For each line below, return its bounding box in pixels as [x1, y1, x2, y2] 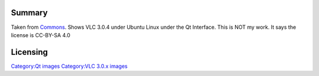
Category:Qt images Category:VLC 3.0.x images [11, 62, 128, 70]
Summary [11, 8, 48, 18]
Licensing [11, 47, 48, 57]
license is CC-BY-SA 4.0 [11, 31, 70, 38]
